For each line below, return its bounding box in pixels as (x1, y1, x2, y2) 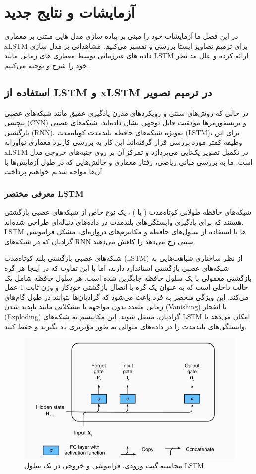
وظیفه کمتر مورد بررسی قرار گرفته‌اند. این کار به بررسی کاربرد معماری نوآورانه (4, 137, 242, 147)
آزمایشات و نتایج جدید (4, 2, 135, 22)
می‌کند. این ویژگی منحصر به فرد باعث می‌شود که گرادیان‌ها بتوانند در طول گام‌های (4, 291, 249, 302)
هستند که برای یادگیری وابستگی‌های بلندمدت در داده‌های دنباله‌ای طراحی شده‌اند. (4, 216, 244, 227)
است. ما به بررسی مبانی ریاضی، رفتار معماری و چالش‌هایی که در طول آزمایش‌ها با (4, 156, 253, 167)
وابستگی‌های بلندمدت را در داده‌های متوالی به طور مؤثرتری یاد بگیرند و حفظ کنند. (4, 321, 247, 331)
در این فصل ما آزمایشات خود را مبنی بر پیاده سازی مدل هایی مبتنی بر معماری (4, 31, 238, 41)
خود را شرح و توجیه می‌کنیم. (4, 60, 89, 70)
